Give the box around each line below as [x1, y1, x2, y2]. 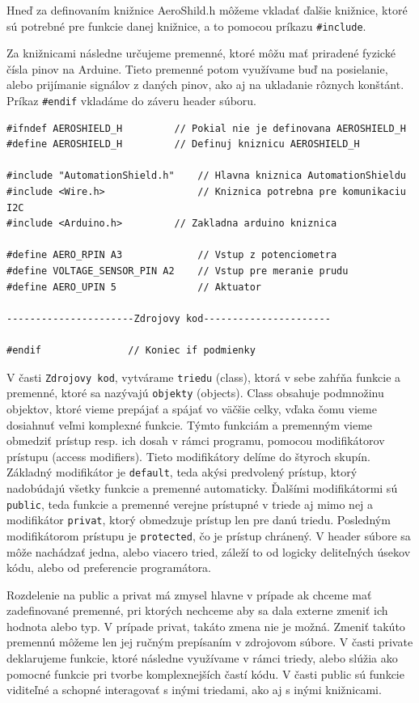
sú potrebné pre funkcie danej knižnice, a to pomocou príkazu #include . [6, 17, 366, 34]
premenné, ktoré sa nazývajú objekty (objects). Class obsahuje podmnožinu [6, 384, 384, 401]
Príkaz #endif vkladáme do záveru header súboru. [6, 92, 257, 109]
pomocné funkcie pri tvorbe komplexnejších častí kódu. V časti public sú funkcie [6, 665, 404, 682]
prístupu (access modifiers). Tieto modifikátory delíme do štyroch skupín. [6, 447, 370, 464]
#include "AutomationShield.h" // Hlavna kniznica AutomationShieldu [6, 170, 406, 182]
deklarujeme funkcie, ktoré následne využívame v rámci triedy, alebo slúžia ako [6, 650, 398, 667]
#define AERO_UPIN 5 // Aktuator [6, 281, 261, 293]
